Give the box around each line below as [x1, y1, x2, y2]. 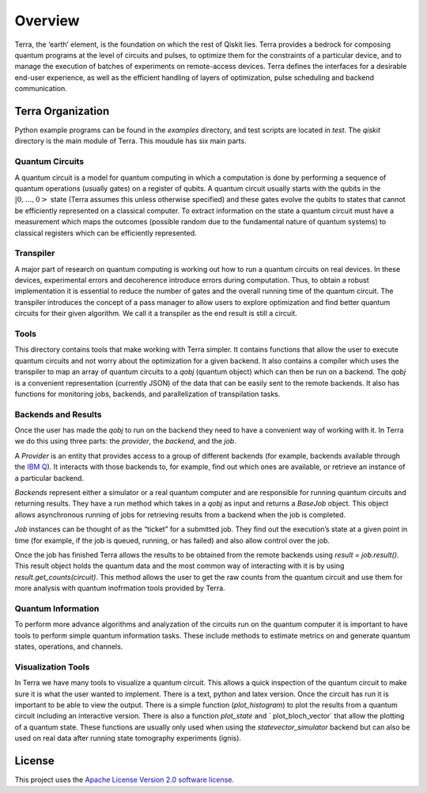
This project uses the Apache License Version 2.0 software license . [14, 775, 235, 784]
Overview [14, 12, 80, 29]
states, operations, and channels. [14, 642, 123, 651]
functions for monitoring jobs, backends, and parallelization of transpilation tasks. [14, 389, 281, 398]
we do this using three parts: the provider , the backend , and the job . [14, 437, 236, 446]
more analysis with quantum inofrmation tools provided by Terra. [14, 583, 225, 593]
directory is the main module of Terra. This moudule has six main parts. [14, 136, 247, 146]
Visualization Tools [14, 661, 90, 673]
